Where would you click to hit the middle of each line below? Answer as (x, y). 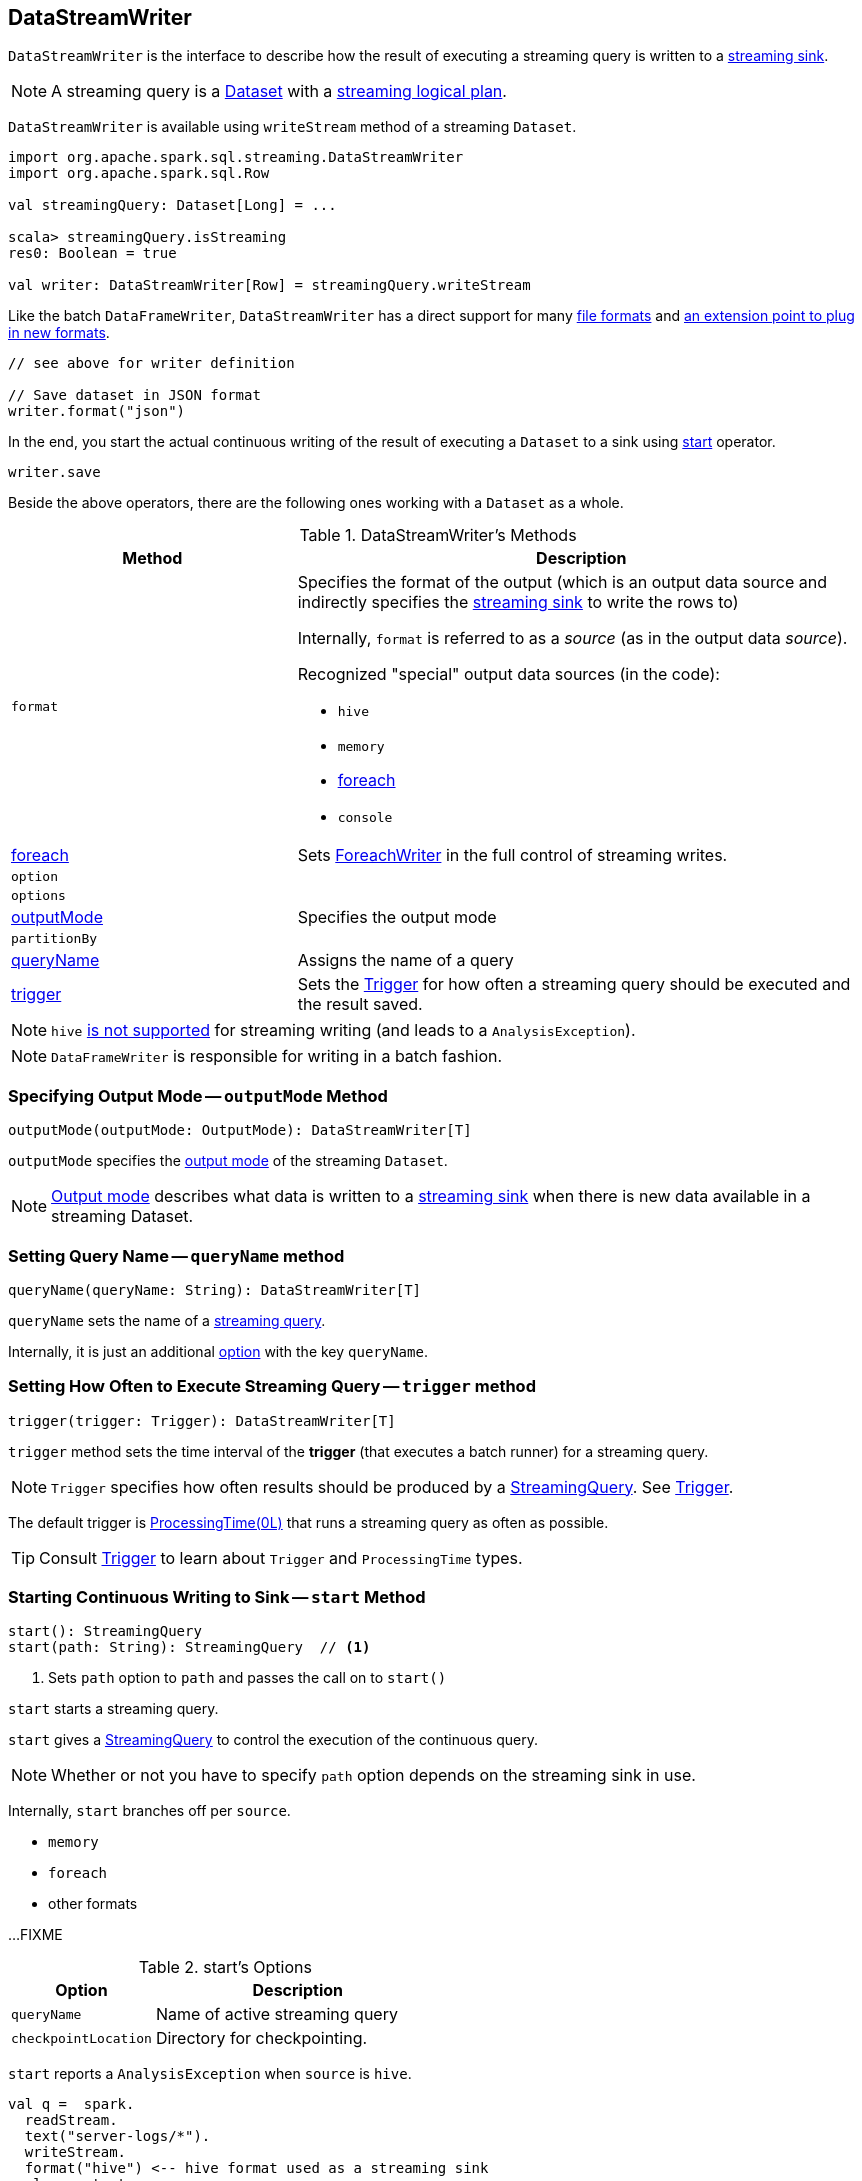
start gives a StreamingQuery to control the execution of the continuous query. (273, 1740)
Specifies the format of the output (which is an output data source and (562, 582)
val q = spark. (71, 2104)
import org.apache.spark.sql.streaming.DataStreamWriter (236, 157)
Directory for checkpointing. (261, 2038)
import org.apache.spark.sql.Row (139, 173)
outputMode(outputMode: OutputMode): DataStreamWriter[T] (240, 1130)
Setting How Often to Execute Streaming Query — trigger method (272, 1386)
